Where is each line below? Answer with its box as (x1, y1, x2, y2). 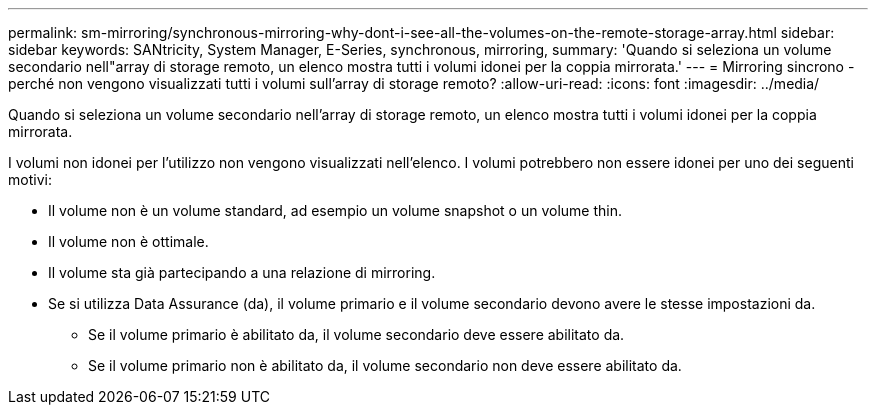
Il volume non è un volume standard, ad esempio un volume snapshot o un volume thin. (48, 202, 622, 219)
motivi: (8, 171, 52, 188)
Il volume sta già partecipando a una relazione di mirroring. (48, 264, 436, 281)
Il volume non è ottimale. (48, 233, 209, 250)
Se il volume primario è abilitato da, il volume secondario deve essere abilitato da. (88, 326, 625, 343)
